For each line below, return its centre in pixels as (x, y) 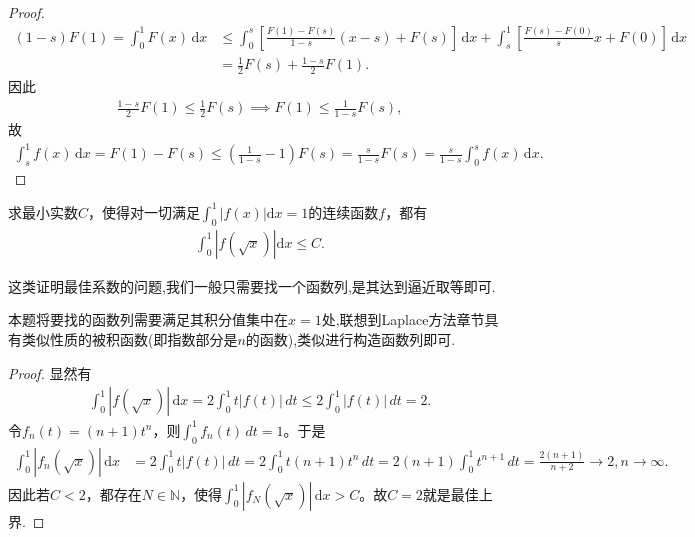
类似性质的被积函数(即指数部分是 (129, 339)
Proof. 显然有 (50, 372)
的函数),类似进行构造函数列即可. (350, 339)
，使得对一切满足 (144, 211)
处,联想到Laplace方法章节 (403, 319)
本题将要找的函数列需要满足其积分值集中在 (148, 319)
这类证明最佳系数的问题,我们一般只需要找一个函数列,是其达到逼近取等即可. (252, 285)
